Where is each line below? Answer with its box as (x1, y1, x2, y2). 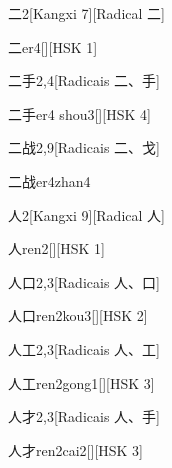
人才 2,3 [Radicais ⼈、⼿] (8, 406, 160, 427)
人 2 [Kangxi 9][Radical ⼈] (8, 204, 165, 225)
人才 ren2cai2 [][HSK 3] (8, 439, 144, 460)
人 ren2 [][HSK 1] (8, 238, 105, 259)
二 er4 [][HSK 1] (8, 36, 98, 57)
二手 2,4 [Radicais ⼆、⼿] (8, 70, 160, 91)
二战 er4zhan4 (8, 170, 91, 191)
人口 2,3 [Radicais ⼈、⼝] (8, 271, 160, 292)
